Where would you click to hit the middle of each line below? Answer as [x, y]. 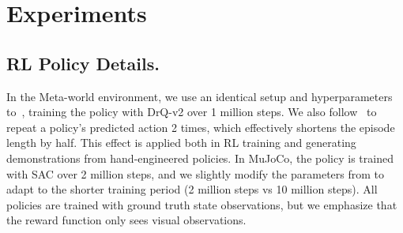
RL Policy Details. [83, 63]
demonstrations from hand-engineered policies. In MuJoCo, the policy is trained [200, 158]
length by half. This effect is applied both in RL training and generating [181, 143]
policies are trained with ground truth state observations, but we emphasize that [202, 204]
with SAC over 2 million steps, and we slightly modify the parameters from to [196, 173]
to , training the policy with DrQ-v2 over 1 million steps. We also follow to [192, 112]
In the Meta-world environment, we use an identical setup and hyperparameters [200, 96]
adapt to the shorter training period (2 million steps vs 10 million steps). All [192, 189]
